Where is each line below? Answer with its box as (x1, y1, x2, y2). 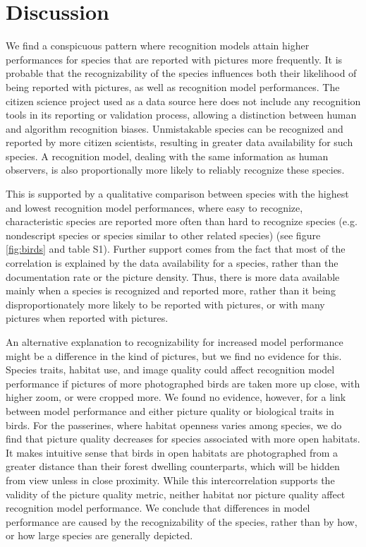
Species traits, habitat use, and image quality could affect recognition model (6, 362, 335, 377)
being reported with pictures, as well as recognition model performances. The (6, 79, 340, 94)
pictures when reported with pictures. (6, 311, 169, 325)
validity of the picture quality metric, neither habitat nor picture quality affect (6, 486, 346, 501)
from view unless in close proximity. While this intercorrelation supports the (6, 472, 335, 487)
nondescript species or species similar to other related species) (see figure (6, 227, 321, 242)
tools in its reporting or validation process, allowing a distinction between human (6, 107, 357, 122)
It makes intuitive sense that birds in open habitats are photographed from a (6, 445, 338, 459)
